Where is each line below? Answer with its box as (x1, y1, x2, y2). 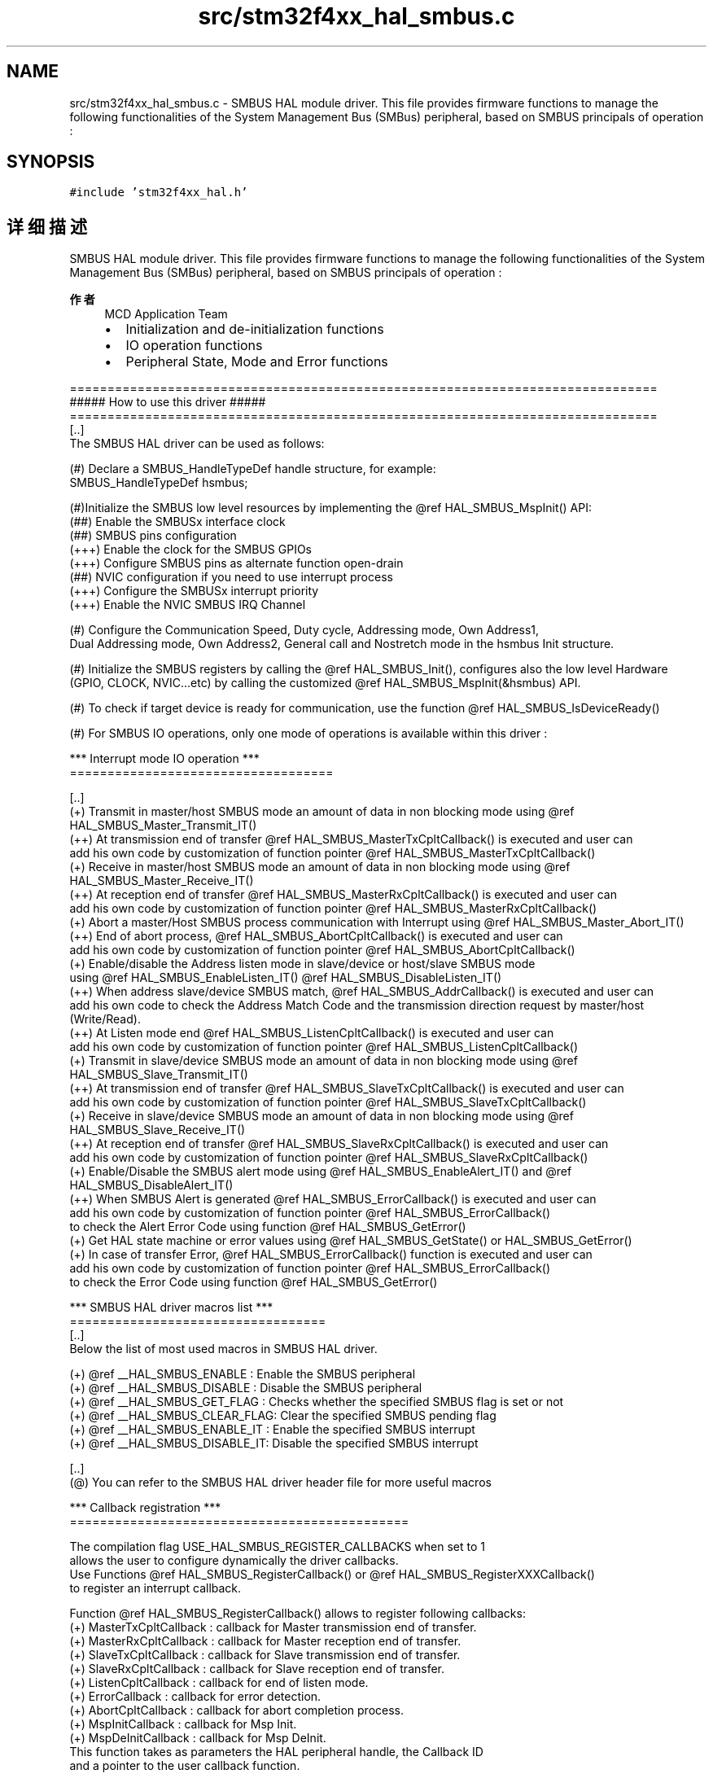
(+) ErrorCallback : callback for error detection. (69, 1689, 322, 1704)
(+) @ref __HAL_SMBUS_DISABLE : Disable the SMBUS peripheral (69, 1381, 422, 1395)
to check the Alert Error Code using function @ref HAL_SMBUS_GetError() (69, 1220, 466, 1234)
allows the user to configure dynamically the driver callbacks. (69, 1553, 399, 1568)
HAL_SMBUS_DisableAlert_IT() (69, 1178, 234, 1193)
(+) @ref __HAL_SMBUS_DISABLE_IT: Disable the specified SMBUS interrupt (69, 1436, 479, 1451)
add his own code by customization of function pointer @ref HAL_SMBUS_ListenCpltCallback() (69, 1040, 579, 1054)
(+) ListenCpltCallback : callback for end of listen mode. (69, 1675, 369, 1690)
